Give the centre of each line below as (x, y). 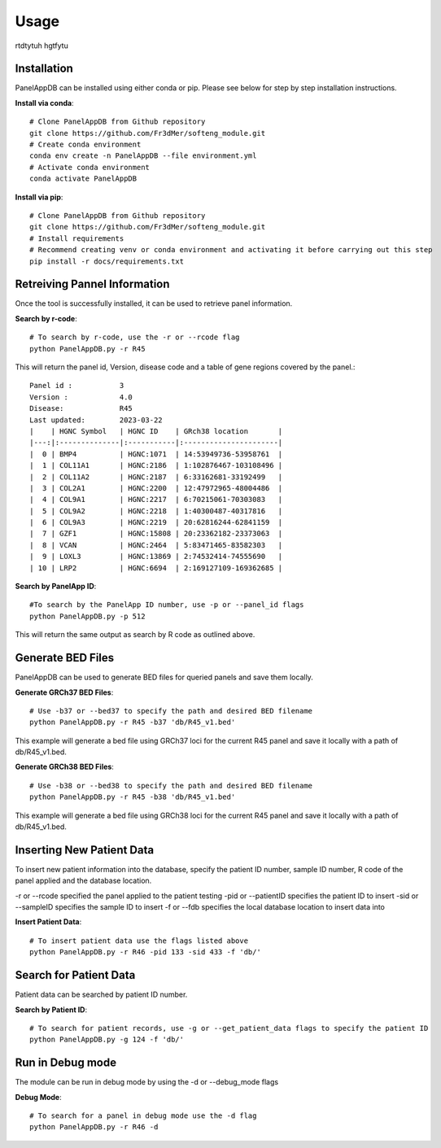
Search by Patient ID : (51, 1010)
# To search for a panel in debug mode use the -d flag (143, 1116)
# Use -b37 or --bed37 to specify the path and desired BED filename (171, 711)
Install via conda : (44, 103)
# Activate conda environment (90, 167)
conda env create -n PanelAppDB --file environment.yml (143, 156)
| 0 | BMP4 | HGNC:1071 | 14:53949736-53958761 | (156, 454)
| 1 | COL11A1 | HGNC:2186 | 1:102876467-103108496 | (156, 465)
